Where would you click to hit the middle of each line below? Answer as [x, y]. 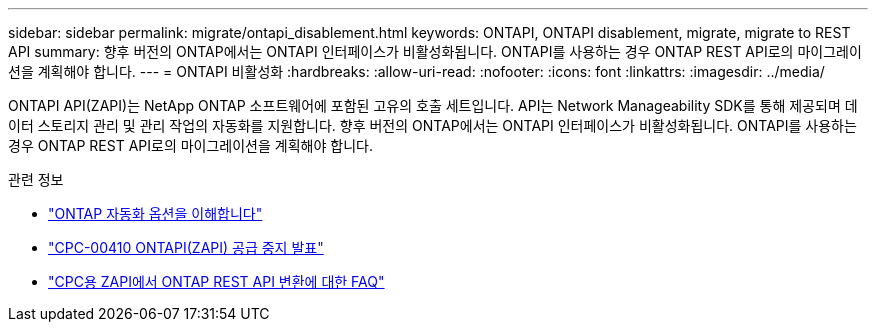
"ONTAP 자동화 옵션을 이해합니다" [155, 213]
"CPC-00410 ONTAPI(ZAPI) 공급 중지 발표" [186, 247]
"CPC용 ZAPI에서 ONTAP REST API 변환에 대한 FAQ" [216, 281]
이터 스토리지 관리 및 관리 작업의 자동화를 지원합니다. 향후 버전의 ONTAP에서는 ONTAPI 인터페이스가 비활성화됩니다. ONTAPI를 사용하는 [432, 125]
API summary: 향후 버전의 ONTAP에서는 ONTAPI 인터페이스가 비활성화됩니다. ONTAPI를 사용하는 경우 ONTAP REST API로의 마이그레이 [435, 51]
